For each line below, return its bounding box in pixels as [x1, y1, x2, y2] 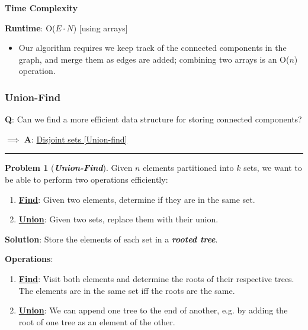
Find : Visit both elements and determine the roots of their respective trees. [18, 272, 294, 284]
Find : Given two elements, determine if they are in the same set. [18, 193, 255, 205]
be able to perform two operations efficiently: [5, 173, 168, 185]
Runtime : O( [5, 21, 56, 34]
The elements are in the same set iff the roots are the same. [18, 284, 235, 296]
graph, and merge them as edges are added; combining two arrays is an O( [18, 53, 290, 65]
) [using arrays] [73, 21, 128, 34]
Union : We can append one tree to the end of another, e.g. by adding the [18, 304, 288, 316]
